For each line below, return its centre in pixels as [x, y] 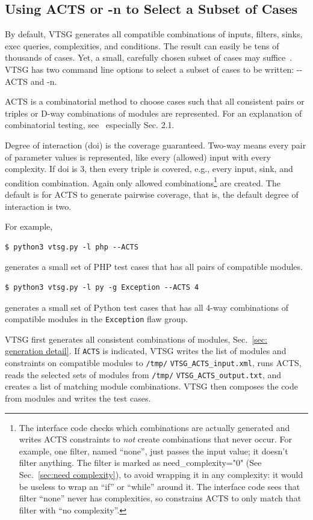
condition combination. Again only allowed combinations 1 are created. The [143, 182]
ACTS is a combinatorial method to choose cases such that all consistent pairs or [155, 101]
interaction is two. [38, 206]
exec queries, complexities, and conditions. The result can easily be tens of [142, 45]
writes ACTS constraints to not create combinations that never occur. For [156, 439]
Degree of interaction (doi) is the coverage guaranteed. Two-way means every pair [156, 145]
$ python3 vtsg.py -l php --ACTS [72, 247]
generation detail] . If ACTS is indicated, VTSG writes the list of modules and [146, 351]
